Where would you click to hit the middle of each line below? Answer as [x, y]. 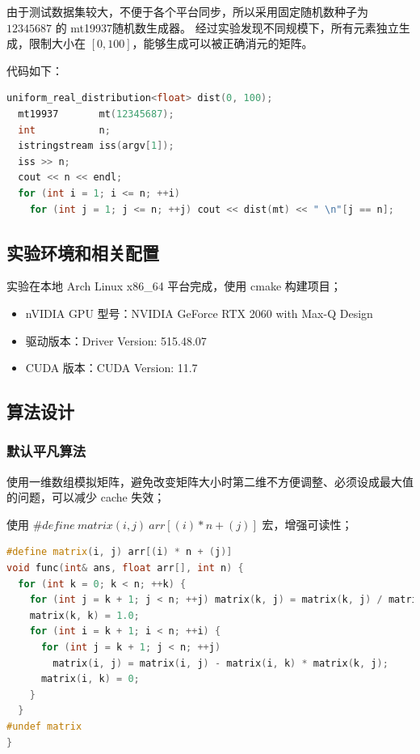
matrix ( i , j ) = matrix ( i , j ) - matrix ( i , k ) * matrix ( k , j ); [220, 663]
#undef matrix [44, 727]
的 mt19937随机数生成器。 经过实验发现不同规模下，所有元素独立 [227, 27]
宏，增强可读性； [307, 524]
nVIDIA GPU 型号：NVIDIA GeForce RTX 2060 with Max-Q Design [199, 313]
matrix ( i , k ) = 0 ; [90, 679]
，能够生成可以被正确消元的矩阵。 [223, 43]
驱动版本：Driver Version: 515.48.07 [116, 340]
